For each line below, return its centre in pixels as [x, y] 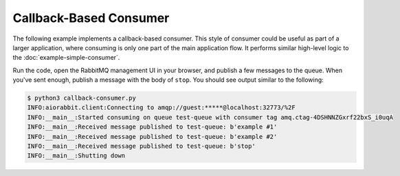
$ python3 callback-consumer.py [82, 98]
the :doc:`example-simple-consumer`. [66, 58]
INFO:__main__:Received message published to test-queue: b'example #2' [152, 136]
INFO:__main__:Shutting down [76, 156]
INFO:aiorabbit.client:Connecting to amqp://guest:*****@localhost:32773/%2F [161, 108]
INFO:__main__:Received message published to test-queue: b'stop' [141, 146]
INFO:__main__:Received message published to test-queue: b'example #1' [152, 127]
